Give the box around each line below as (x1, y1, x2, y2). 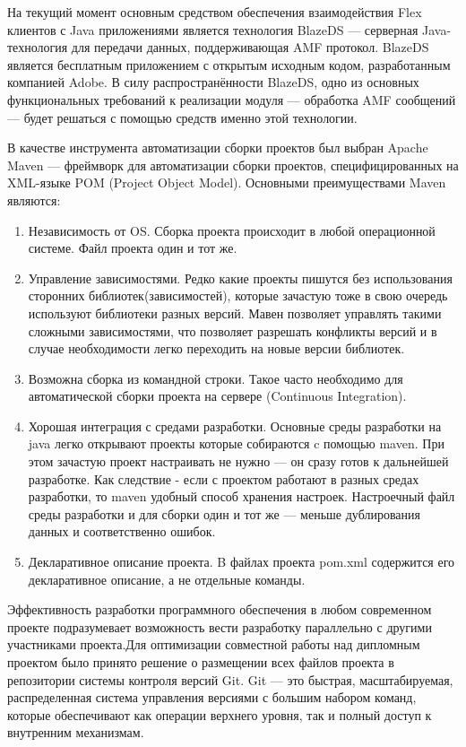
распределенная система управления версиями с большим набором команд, (7, 688, 417, 707)
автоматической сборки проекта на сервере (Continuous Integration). (28, 387, 407, 405)
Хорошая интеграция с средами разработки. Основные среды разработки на (28, 416, 442, 435)
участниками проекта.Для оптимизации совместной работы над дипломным (7, 635, 420, 654)
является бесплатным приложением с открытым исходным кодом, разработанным (7, 55, 451, 74)
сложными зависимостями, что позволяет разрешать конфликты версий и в (28, 321, 437, 340)
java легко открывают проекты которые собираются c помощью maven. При (28, 434, 444, 453)
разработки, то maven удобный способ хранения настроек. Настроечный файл (28, 487, 455, 506)
